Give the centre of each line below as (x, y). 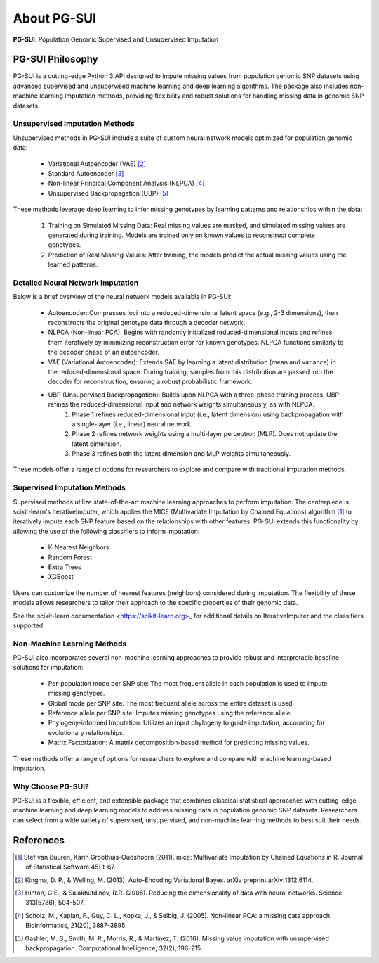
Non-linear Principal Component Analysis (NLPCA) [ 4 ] (126, 184)
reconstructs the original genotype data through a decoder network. (147, 322)
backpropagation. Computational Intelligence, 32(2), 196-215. (114, 948)
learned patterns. (73, 264)
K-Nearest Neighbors (79, 547)
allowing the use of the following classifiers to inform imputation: (106, 531)
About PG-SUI (54, 18)
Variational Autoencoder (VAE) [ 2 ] (97, 164)
